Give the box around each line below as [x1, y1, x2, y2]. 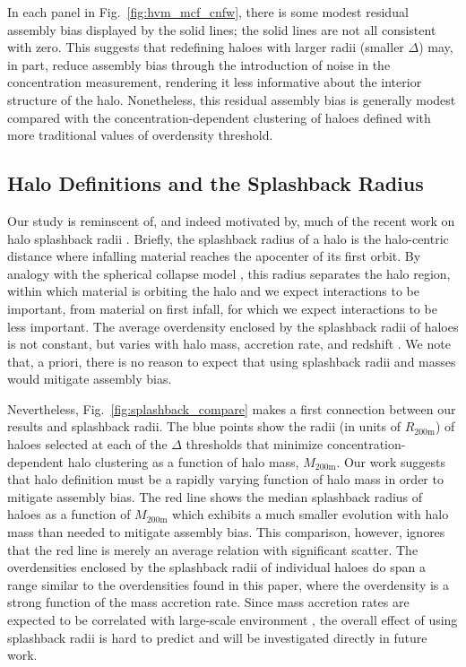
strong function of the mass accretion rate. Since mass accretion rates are [7, 593, 410, 611]
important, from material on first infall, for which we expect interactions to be [7, 299, 437, 317]
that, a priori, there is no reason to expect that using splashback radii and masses [7, 351, 456, 370]
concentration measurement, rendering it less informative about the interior [7, 73, 422, 91]
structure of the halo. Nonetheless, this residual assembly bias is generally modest [7, 90, 456, 108]
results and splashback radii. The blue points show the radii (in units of [7, 417, 401, 436]
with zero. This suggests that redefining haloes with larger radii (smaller [7, 38, 404, 56]
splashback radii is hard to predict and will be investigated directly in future [7, 628, 427, 646]
